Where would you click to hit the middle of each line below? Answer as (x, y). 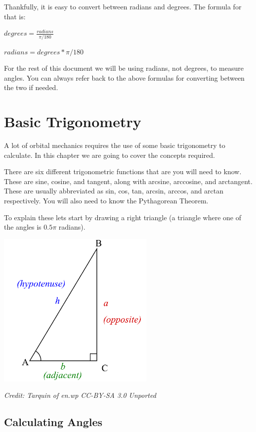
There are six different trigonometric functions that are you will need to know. (123, 171)
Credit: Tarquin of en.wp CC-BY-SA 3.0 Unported (80, 395)
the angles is (23, 227)
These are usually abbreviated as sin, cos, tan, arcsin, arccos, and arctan (114, 191)
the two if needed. (31, 87)
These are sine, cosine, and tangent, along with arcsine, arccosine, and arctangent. (128, 181)
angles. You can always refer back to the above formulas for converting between (124, 77)
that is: (15, 16)
